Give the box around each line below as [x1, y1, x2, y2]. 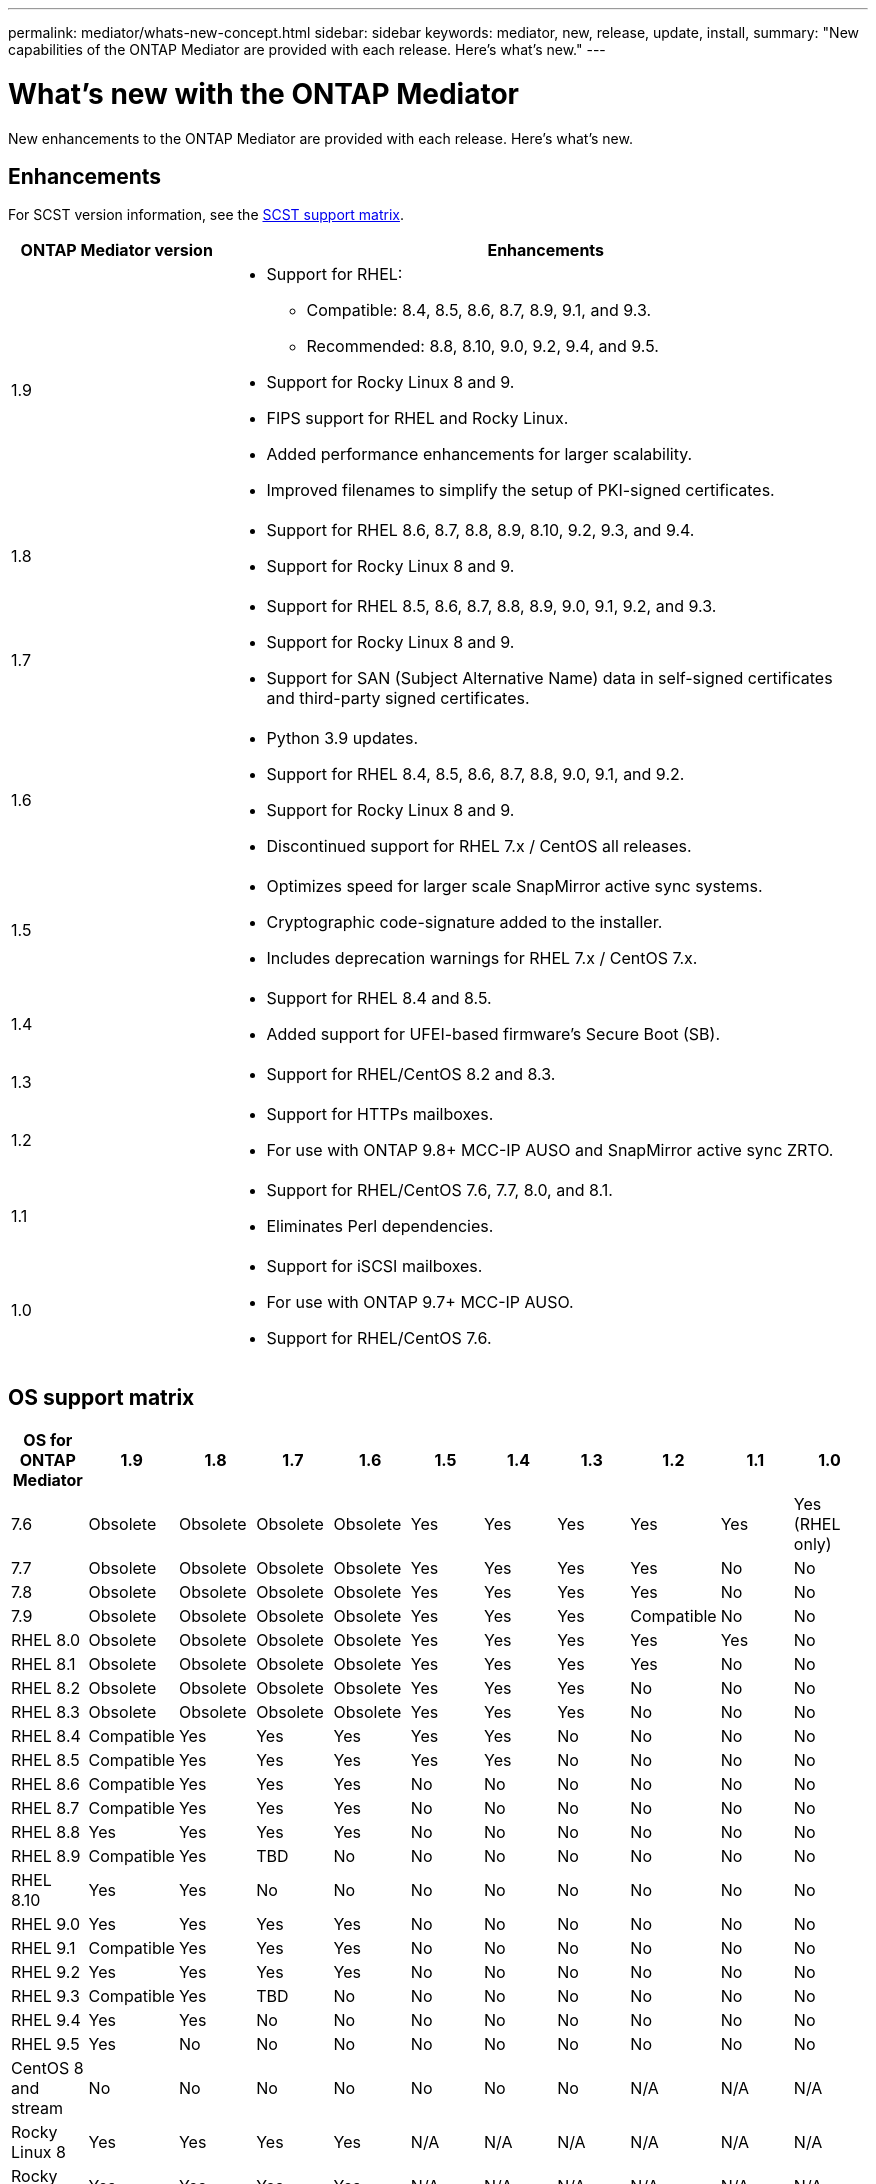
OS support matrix [8, 1384, 195, 1410]
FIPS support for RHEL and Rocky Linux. [266, 408, 569, 429]
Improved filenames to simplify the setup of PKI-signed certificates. [266, 480, 775, 501]
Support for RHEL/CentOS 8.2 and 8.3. [266, 1064, 556, 1085]
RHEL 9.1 [11, 1938, 76, 1959]
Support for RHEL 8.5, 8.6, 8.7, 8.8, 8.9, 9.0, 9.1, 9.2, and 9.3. [266, 596, 717, 617]
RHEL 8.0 [11, 1630, 81, 1651]
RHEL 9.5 [11, 2034, 80, 2055]
